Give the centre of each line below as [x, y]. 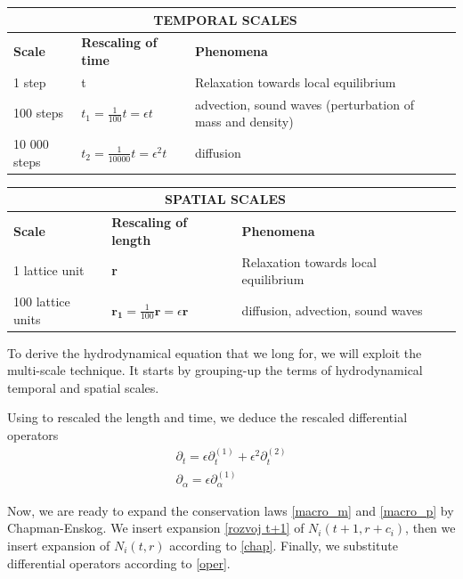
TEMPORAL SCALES [225, 19]
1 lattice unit [49, 270]
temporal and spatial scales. [83, 387]
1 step [30, 82]
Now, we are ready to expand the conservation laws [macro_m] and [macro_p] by [231, 510]
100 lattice [42, 301]
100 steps [39, 113]
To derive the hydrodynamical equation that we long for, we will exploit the [215, 352]
